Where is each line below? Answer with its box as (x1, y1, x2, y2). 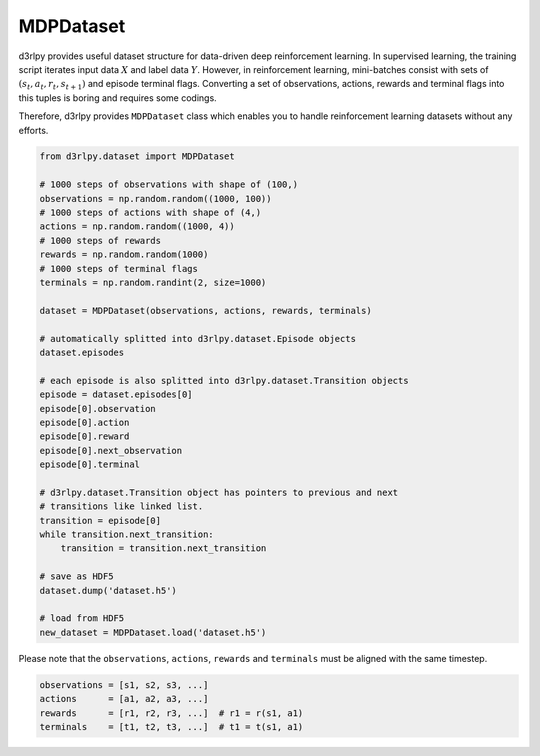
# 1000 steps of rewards (39, 235, 162, 246)
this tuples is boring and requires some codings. (18, 91, 217, 104)
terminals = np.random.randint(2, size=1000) (39, 277, 267, 288)
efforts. (18, 124, 49, 136)
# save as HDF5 (39, 571, 114, 582)
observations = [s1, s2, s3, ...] (39, 679, 209, 690)
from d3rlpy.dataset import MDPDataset (39, 151, 235, 162)
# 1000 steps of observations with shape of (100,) (39, 179, 299, 190)
